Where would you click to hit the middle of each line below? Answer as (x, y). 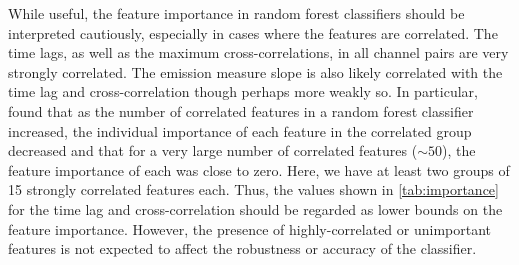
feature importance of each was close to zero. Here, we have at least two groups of (259, 169)
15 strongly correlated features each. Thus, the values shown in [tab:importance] (253, 189)
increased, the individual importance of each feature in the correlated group (240, 130)
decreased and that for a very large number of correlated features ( (213, 150)
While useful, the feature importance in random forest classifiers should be (236, 13)
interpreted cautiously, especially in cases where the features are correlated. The (253, 32)
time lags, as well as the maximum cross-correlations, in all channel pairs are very (258, 52)
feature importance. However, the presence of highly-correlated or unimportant (250, 228)
